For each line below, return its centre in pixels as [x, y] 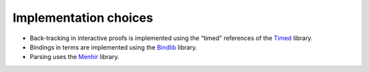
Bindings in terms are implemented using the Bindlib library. [113, 47]
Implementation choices [83, 18]
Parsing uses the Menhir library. [74, 57]
